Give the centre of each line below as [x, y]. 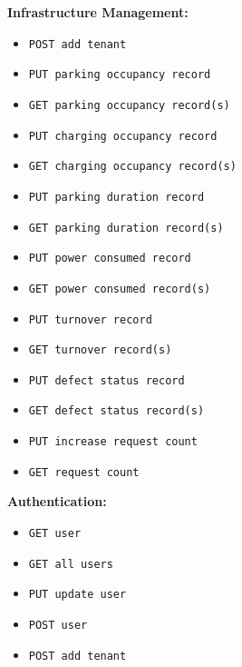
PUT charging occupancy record [123, 136]
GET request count [84, 472]
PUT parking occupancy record [120, 75]
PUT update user [77, 595]
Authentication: [57, 501]
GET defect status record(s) [116, 411]
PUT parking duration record [116, 197]
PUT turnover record [90, 319]
